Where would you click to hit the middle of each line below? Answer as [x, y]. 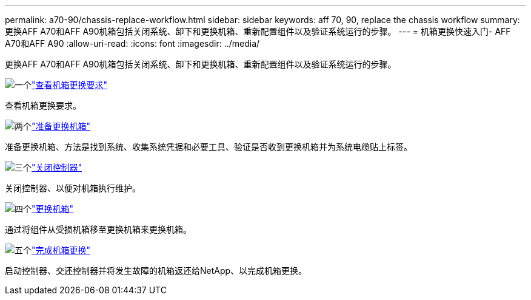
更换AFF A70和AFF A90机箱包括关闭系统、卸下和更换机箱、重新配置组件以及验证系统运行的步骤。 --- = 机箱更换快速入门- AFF [258, 31]
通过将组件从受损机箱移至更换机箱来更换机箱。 [98, 229]
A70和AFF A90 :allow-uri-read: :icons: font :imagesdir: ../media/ [132, 43]
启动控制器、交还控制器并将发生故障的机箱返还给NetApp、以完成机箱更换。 [156, 271]
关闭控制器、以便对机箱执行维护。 [73, 188]
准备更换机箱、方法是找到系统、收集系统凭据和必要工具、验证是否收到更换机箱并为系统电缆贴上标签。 [209, 147]
